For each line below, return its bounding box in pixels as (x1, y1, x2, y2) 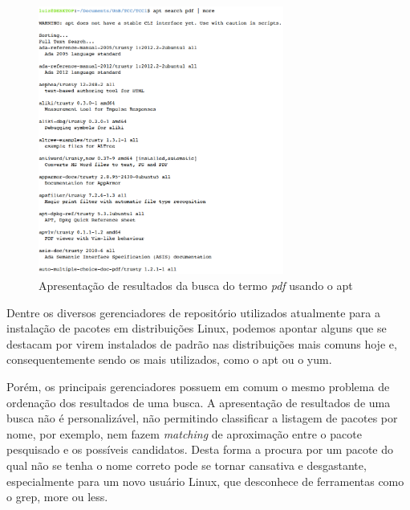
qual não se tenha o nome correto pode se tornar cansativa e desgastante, (6, 456, 367, 473)
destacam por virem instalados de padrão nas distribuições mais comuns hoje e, (6, 335, 397, 352)
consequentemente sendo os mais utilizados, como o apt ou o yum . (6, 351, 332, 368)
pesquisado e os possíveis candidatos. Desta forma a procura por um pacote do (6, 441, 394, 458)
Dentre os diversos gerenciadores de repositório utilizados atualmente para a (6, 304, 381, 320)
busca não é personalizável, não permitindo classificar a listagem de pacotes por (6, 410, 398, 426)
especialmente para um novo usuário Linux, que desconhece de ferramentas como (6, 472, 404, 489)
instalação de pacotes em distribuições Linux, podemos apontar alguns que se (6, 320, 387, 337)
